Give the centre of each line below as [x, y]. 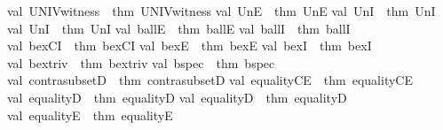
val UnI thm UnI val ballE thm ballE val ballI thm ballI [179, 28]
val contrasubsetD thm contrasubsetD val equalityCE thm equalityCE [210, 80]
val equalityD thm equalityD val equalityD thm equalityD [177, 97]
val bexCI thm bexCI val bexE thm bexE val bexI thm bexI [190, 46]
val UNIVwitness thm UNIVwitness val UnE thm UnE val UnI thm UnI [221, 11]
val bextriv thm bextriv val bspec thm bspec [141, 62]
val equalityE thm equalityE [90, 115]
